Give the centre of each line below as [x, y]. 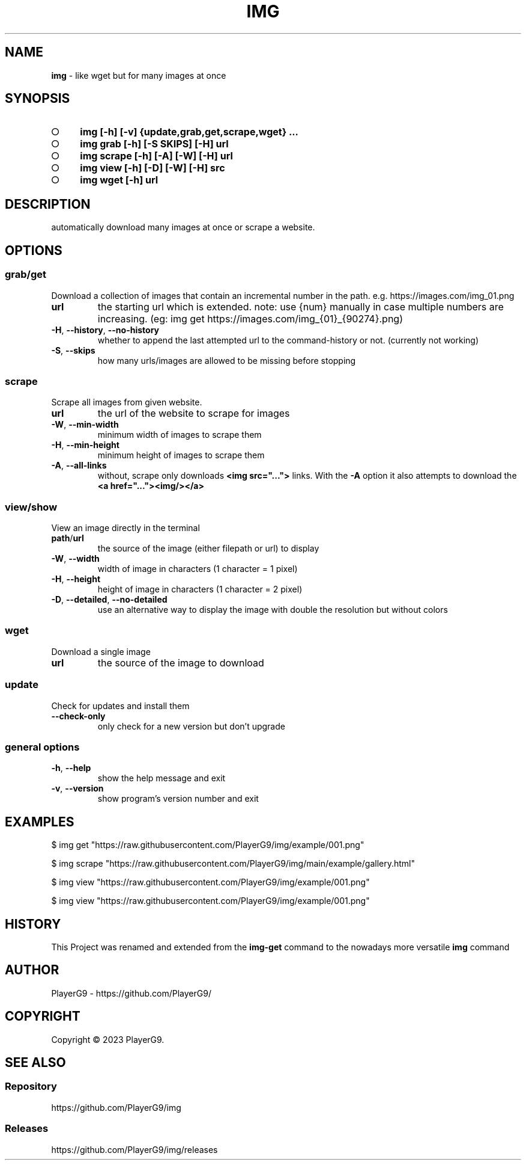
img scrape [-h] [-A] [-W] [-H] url [156, 156]
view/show [31, 507]
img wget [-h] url [119, 180]
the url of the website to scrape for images [194, 413]
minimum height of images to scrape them [181, 455]
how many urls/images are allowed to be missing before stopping [227, 360]
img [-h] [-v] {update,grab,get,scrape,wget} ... [189, 132]
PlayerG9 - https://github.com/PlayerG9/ [131, 993]
